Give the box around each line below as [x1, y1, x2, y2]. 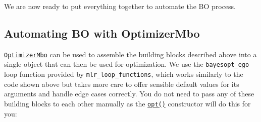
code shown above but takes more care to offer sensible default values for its [4, 78, 239, 89]
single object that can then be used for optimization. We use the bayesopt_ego [4, 59, 249, 69]
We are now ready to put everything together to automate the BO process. [4, 1, 236, 11]
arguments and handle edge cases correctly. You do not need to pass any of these [4, 88, 254, 99]
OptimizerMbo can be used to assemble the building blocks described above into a [4, 49, 257, 59]
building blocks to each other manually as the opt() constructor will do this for [4, 98, 251, 108]
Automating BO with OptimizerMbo [4, 25, 200, 41]
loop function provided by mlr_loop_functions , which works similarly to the [4, 69, 243, 79]
